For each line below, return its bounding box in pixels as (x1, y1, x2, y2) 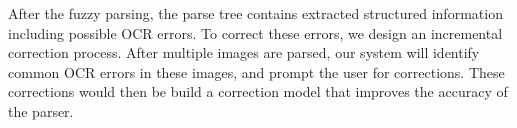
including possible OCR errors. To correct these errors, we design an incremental (8, 22, 503, 43)
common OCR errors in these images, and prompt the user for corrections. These (8, 61, 505, 82)
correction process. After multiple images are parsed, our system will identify (8, 42, 480, 63)
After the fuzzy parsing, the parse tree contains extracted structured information (8, 3, 503, 23)
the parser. (8, 100, 74, 121)
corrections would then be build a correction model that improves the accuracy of (8, 81, 508, 102)
